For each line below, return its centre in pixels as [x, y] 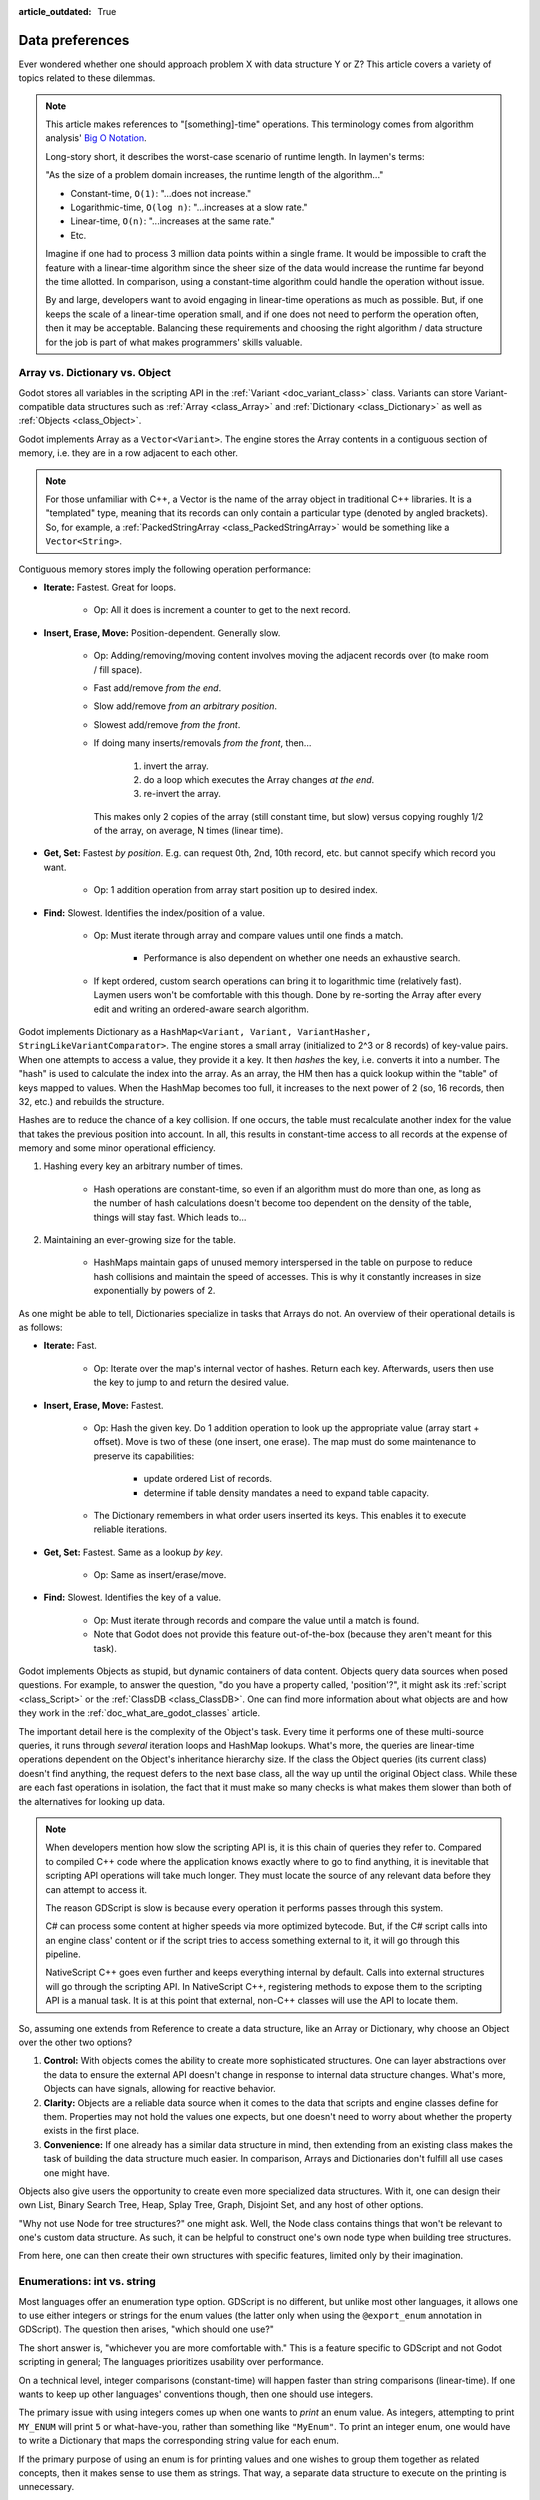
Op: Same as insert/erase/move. [160, 1575]
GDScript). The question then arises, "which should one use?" [146, 2329]
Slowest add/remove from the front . [167, 724]
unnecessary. [46, 2487]
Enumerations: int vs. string [87, 2282]
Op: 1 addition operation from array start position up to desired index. [236, 890]
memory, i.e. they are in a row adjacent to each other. [128, 453]
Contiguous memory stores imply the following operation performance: [165, 569]
